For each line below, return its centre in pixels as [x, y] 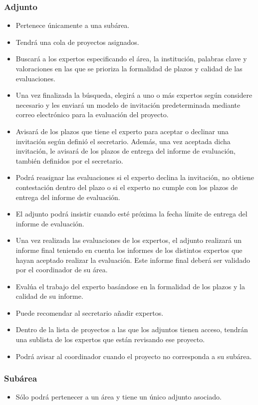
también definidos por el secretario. [69, 160]
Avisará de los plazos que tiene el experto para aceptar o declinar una [122, 131]
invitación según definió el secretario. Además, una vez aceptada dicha [123, 141]
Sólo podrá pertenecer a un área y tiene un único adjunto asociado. [119, 397]
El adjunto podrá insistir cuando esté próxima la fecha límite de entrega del [131, 214]
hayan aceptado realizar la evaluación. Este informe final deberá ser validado [133, 260]
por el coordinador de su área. [62, 270]
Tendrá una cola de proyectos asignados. [77, 42]
